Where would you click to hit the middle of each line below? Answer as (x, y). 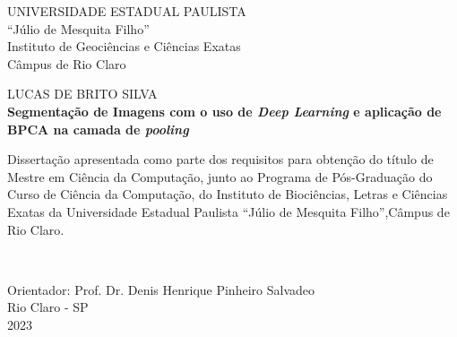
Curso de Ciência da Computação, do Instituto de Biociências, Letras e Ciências (228, 194)
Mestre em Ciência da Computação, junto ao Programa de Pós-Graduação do (220, 176)
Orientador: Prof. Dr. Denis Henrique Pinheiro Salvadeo (161, 289)
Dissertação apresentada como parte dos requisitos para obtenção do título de (220, 159)
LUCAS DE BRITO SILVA (82, 94)
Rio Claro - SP (48, 307)
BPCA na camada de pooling (98, 129)
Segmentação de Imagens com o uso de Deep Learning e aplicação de (224, 111)
